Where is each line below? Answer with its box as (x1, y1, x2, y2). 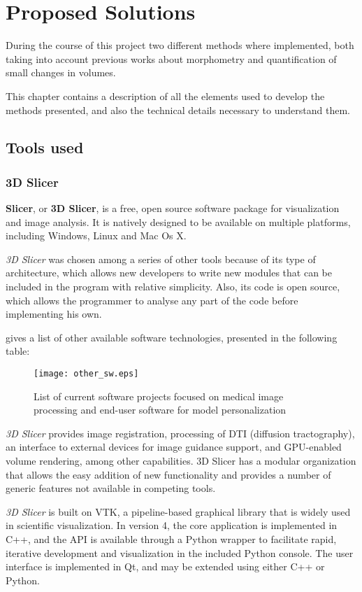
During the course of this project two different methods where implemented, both (6, 38, 354, 52)
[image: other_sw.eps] (34, 369, 139, 379)
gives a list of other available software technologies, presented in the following (6, 330, 338, 344)
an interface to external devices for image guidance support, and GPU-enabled (6, 439, 342, 454)
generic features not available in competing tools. (6, 481, 216, 495)
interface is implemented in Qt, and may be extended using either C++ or (6, 559, 325, 574)
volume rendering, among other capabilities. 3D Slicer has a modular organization (6, 453, 356, 468)
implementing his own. (6, 306, 102, 321)
